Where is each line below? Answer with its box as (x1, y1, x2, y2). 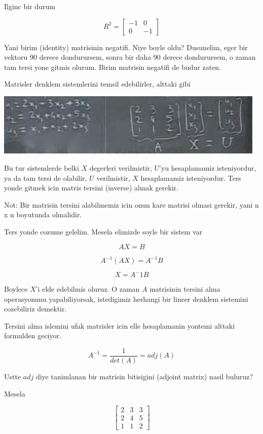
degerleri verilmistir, (89, 162, 152, 173)
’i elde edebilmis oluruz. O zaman (35, 284, 140, 294)
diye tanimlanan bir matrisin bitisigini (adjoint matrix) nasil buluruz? (35, 371, 253, 382)
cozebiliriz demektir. (4, 303, 67, 314)
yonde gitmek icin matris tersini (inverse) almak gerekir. (4, 182, 179, 193)
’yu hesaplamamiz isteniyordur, (159, 162, 256, 173)
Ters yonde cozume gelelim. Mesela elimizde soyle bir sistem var (4, 226, 203, 236)
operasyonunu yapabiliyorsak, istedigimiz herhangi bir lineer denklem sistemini (4, 293, 248, 304)
